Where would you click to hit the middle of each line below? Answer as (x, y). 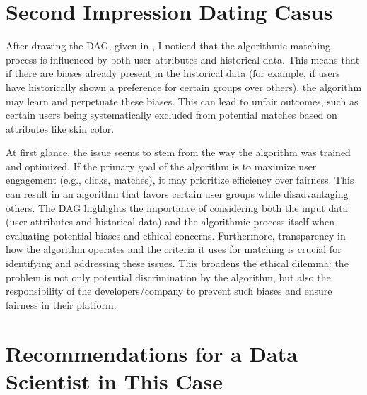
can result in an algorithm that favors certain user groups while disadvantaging (177, 194)
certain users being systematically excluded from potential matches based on (171, 115)
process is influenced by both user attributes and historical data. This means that (183, 59)
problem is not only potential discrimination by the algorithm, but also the (168, 277)
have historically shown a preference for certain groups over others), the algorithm (184, 87)
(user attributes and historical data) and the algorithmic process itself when (170, 222)
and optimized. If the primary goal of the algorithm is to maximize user (161, 166)
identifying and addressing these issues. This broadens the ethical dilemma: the (177, 263)
